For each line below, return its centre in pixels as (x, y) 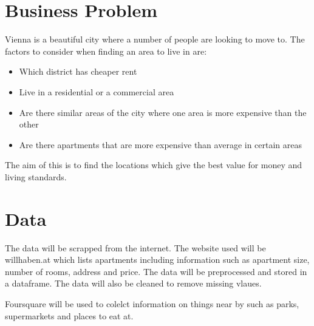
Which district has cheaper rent (78, 71)
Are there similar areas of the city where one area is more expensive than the (163, 112)
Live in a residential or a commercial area (97, 91)
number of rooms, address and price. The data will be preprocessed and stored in (156, 271)
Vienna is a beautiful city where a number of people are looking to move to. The (155, 39)
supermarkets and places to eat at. (69, 315)
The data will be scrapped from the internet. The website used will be (135, 247)
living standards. (36, 176)
